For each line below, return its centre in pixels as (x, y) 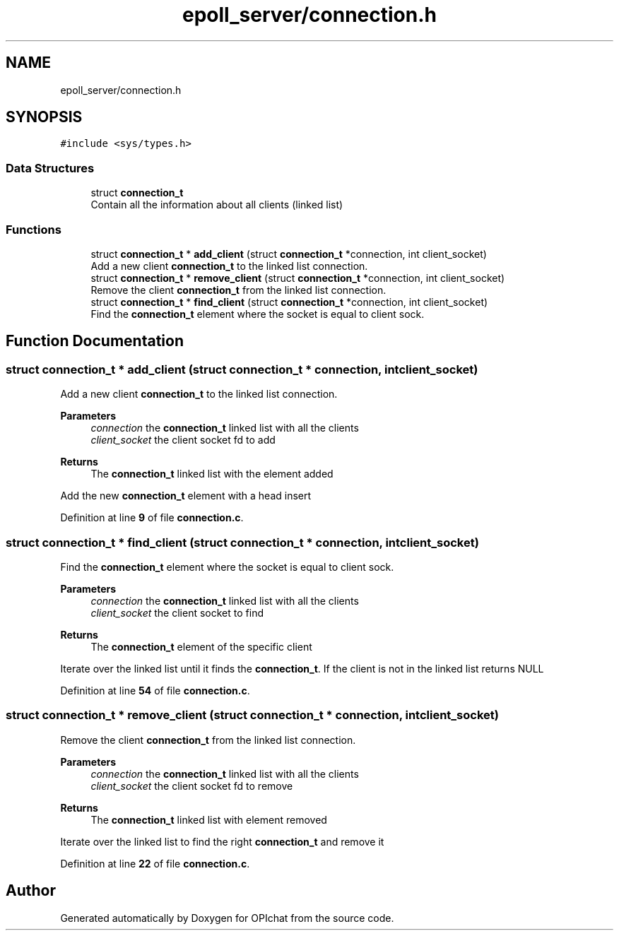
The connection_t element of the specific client (201, 646)
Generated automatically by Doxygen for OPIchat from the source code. (227, 918)
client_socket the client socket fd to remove (192, 786)
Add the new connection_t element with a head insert (186, 496)
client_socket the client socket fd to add (183, 440)
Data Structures (50, 168)
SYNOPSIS (44, 117)
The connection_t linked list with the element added (212, 474)
